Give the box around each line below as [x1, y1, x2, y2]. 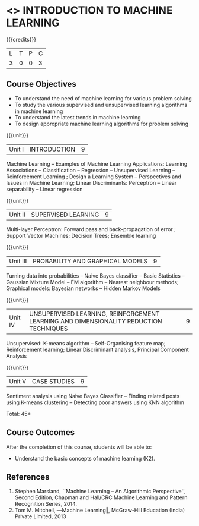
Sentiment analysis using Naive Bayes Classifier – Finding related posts [6, 392, 180, 399]
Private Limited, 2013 [14, 513, 66, 520]
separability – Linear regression [6, 185, 83, 193]
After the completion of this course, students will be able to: [6, 443, 152, 451]
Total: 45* [6, 410, 31, 417]
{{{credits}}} [6, 36, 37, 43]
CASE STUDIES [31, 377, 75, 385]
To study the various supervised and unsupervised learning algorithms [14, 101, 188, 108]
